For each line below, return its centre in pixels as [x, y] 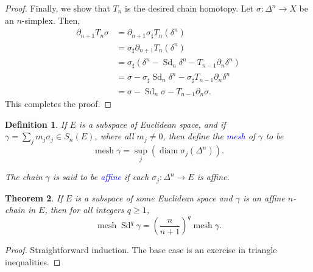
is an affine [264, 197]
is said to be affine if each [101, 177]
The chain [24, 177]
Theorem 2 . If [34, 197]
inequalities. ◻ [33, 262]
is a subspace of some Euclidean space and [154, 197]
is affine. [213, 177]
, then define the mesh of [209, 136]
